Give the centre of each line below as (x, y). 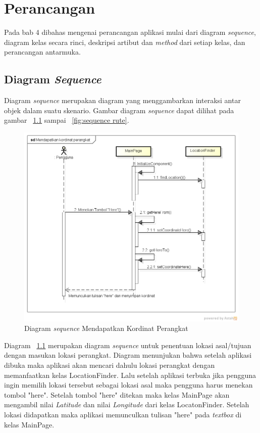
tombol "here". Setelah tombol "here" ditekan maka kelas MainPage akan (117, 394)
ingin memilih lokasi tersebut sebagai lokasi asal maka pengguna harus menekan (128, 385)
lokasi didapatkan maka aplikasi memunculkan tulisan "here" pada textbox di (123, 415)
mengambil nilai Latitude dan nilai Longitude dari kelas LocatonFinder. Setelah (127, 404)
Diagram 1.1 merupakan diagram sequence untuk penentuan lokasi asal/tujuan (128, 345)
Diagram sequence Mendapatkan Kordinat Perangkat (106, 328)
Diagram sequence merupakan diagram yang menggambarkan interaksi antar (122, 100)
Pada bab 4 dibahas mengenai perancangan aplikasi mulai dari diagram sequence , (130, 32)
